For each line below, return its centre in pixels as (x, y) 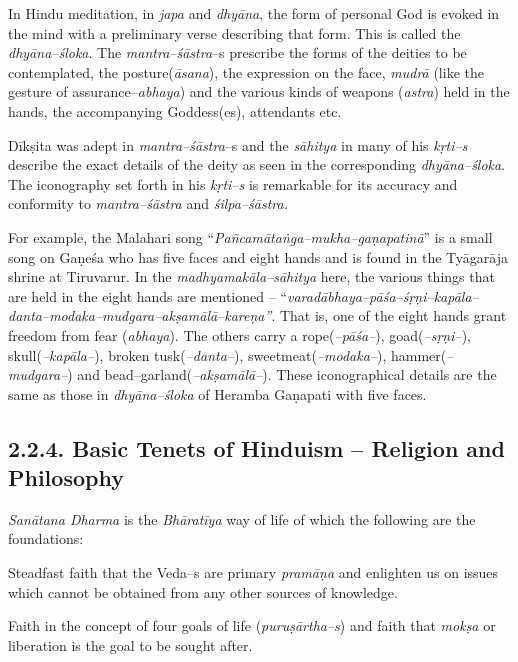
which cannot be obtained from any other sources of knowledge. (203, 591)
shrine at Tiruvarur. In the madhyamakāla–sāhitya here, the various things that (251, 276)
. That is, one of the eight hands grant (389, 315)
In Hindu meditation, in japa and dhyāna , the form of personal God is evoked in (254, 13)
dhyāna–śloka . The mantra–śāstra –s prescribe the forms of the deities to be (237, 52)
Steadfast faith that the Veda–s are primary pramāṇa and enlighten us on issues (253, 572)
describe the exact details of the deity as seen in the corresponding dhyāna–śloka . (257, 164)
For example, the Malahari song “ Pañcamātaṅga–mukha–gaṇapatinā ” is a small (250, 236)
